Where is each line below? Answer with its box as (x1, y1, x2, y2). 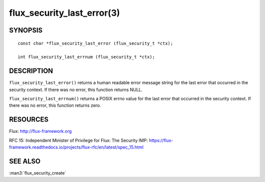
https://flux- (149, 137, 174, 143)
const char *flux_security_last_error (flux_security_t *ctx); (18, 40, 173, 46)
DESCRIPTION (9, 67, 53, 75)
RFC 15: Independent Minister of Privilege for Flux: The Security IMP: (9, 137, 148, 143)
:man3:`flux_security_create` (9, 170, 66, 176)
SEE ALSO (9, 157, 41, 165)
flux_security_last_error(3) (9, 7, 120, 18)
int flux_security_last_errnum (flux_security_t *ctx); (18, 54, 155, 60)
